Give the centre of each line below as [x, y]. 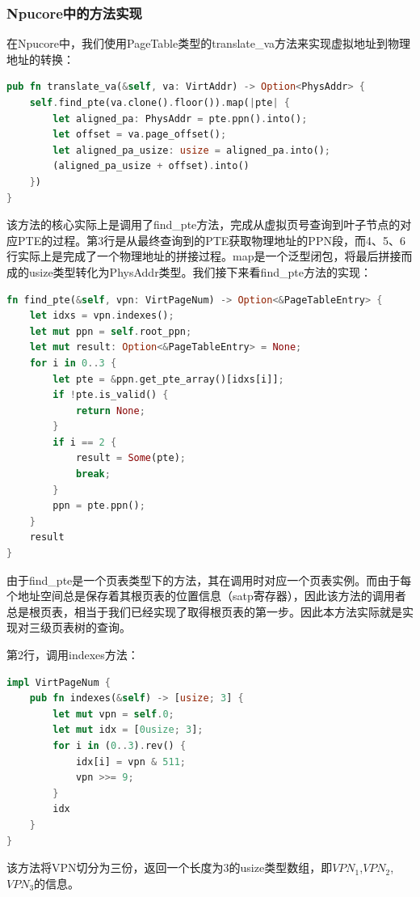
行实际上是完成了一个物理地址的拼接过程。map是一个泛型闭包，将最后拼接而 [210, 256]
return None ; [110, 410]
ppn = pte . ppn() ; [99, 506]
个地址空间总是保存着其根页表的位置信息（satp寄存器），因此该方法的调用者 [206, 596]
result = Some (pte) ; [130, 458]
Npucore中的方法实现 [74, 13]
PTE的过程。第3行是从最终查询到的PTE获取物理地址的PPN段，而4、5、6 [211, 240]
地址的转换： [40, 59]
